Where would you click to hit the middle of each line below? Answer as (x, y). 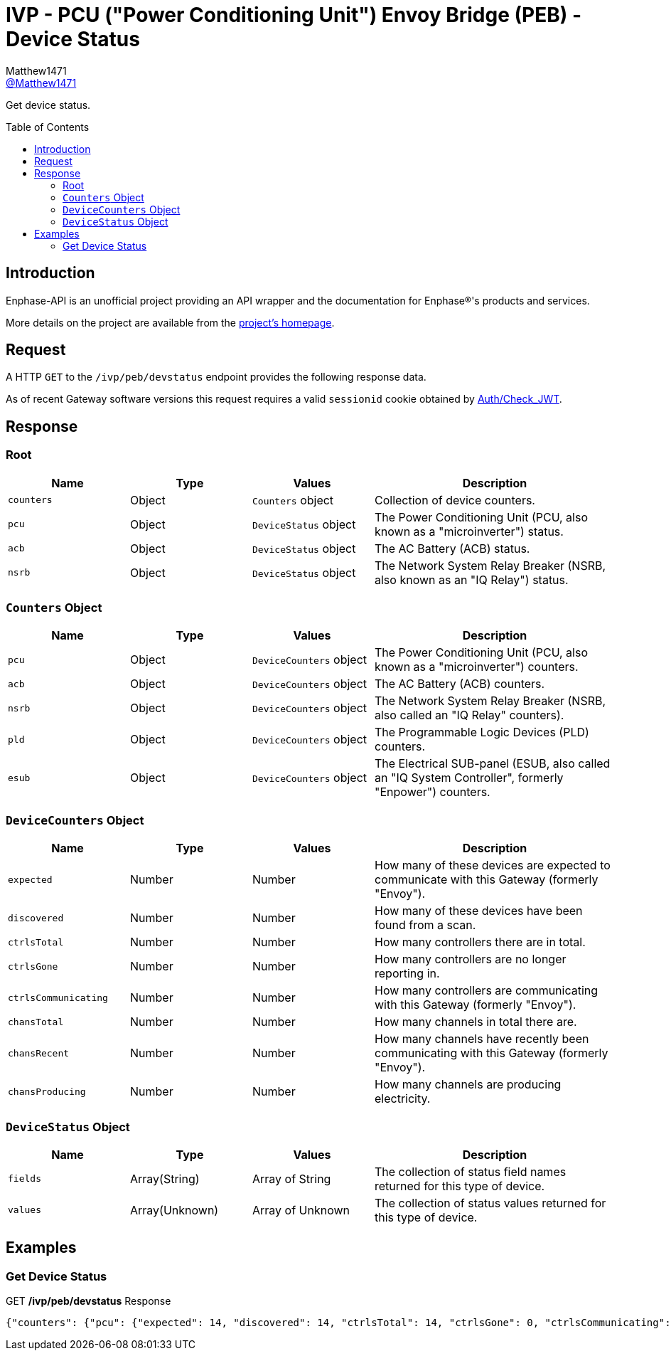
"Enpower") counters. (433, 792)
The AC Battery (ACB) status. (452, 548)
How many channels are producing (468, 1085)
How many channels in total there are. (476, 1022)
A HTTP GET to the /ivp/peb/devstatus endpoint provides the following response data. (216, 377)
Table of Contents (48, 127)
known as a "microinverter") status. (469, 531)
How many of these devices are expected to (493, 865)
